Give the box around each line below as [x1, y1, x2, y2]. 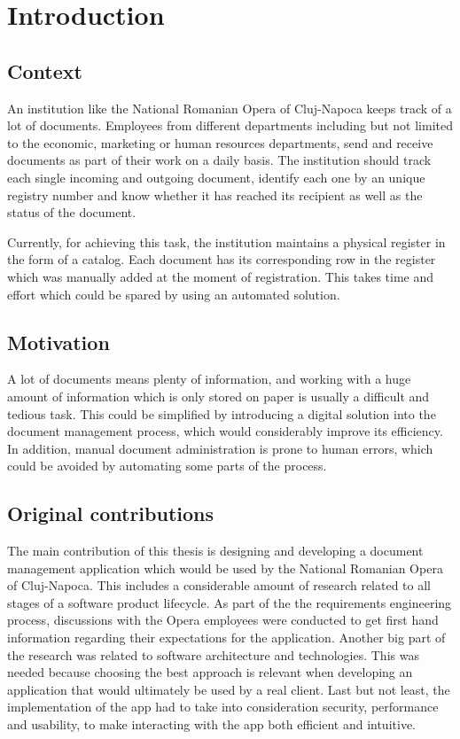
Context [7, 57, 82, 84]
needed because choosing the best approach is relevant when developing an [7, 663, 413, 681]
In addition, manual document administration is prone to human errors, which [7, 439, 433, 457]
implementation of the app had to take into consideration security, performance [7, 697, 439, 716]
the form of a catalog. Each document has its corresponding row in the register [7, 250, 436, 268]
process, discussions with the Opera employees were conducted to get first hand [7, 611, 439, 629]
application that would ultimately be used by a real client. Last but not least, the [7, 680, 450, 698]
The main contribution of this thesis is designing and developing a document [7, 541, 424, 560]
